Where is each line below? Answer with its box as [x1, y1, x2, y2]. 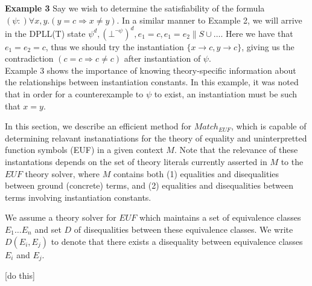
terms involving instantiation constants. [5, 190, 151, 203]
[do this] [5, 269, 35, 282]
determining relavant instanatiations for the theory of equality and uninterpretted [5, 131, 307, 144]
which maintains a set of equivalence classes [139, 211, 301, 224]
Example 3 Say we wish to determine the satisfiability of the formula [5, 2, 265, 14]
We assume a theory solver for [5, 211, 116, 224]
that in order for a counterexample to [5, 88, 144, 100]
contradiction [5, 52, 54, 65]
